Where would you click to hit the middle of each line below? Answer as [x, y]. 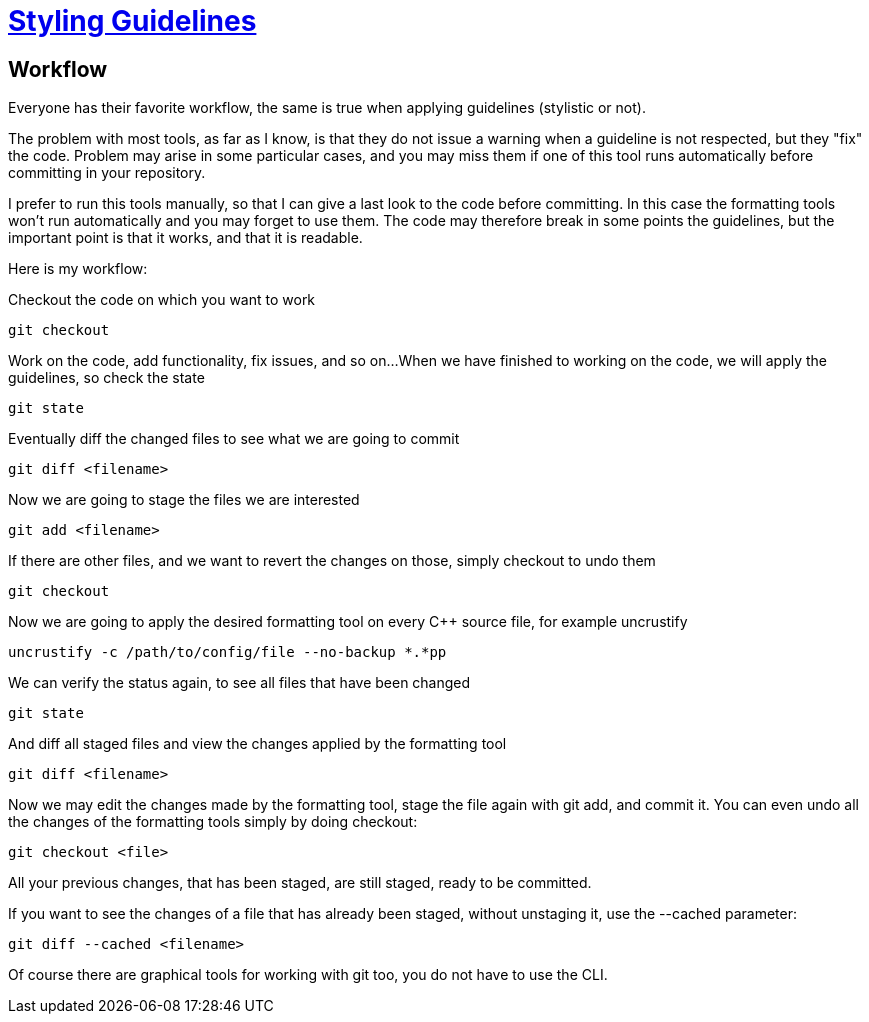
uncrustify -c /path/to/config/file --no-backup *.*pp [227, 652]
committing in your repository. [107, 173]
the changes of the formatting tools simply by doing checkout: [213, 822]
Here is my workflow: [78, 269]
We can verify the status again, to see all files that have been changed [239, 683]
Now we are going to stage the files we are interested [184, 500]
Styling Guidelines [132, 21]
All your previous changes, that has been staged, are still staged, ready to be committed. [300, 883]
